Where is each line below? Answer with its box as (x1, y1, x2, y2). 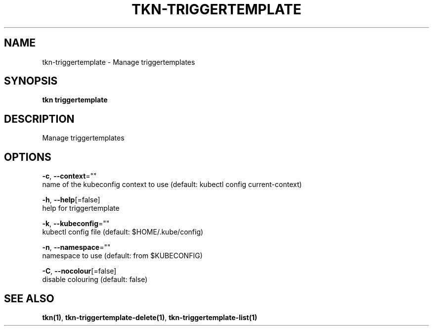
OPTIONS (4, 150, 51, 163)
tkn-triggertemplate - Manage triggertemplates (42, 57, 195, 66)
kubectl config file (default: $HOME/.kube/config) (42, 228, 204, 236)
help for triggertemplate (42, 204, 120, 213)
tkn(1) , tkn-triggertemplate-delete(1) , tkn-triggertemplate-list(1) (42, 313, 258, 322)
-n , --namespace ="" (42, 243, 111, 252)
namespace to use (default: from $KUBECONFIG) (42, 251, 203, 260)
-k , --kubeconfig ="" (42, 219, 110, 228)
